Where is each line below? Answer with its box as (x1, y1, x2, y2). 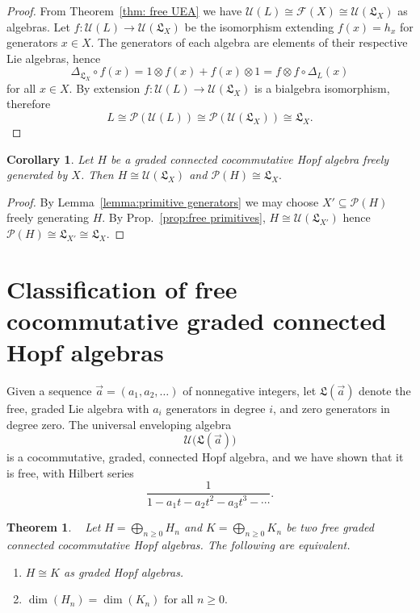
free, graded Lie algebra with (6, 400, 149, 417)
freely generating (6, 209, 89, 226)
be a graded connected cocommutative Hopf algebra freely (111, 150, 389, 167)
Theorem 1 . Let (6, 519, 101, 536)
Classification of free (6, 272, 237, 305)
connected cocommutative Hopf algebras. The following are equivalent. (6, 536, 351, 553)
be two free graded (286, 519, 374, 536)
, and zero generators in (272, 400, 390, 417)
